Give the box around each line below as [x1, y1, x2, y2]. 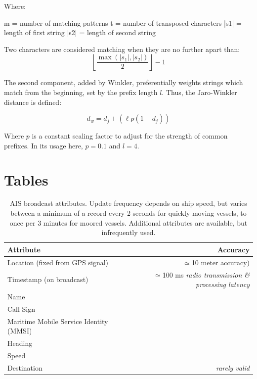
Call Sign [7, 303, 36, 314]
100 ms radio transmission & [162, 269, 250, 280]
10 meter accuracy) [191, 257, 250, 267]
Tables [4, 169, 48, 189]
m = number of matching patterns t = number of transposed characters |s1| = [4, 17, 242, 28]
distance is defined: [4, 96, 62, 107]
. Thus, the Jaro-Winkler [162, 87, 237, 97]
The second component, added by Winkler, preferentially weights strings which [4, 77, 243, 88]
